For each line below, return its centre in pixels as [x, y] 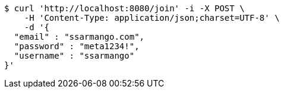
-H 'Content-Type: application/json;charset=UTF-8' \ [152, 18]
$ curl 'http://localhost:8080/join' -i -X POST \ [124, 8]
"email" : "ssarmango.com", [79, 37]
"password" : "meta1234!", [77, 46]
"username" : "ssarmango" [74, 56]
